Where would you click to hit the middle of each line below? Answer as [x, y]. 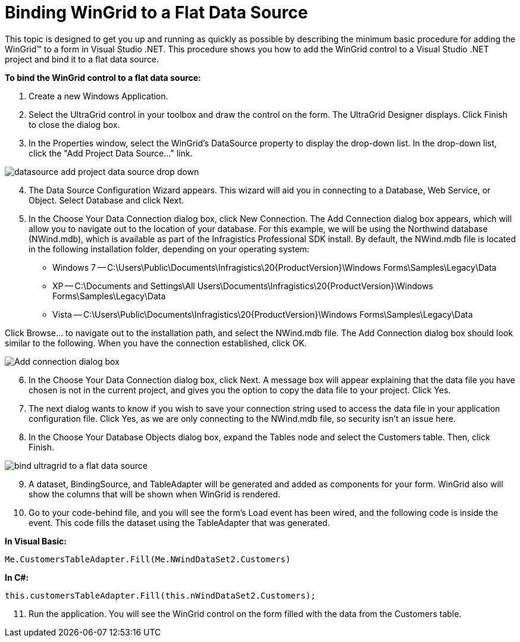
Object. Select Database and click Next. [106, 200]
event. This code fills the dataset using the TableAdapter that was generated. [179, 522]
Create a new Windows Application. [98, 96]
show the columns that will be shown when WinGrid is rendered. [155, 494]
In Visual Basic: [36, 541]
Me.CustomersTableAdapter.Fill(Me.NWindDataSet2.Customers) [148, 559]
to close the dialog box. [74, 124]
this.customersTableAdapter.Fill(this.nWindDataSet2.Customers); [160, 595]
